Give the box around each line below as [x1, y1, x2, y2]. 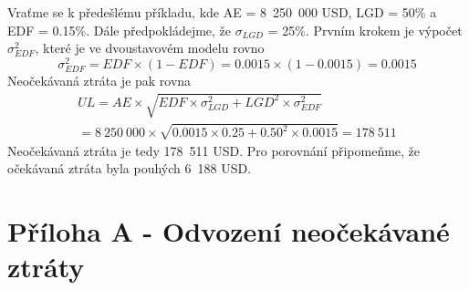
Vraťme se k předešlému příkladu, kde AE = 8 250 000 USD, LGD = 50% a [7, 3, 437, 21]
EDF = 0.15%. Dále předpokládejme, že [7, 20, 232, 39]
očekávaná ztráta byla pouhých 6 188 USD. [7, 159, 252, 178]
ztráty [7, 248, 85, 285]
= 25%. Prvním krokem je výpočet [267, 20, 463, 39]
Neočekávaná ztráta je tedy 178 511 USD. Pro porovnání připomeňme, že [7, 140, 421, 160]
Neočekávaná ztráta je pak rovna [7, 71, 192, 90]
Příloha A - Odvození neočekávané [7, 212, 450, 250]
